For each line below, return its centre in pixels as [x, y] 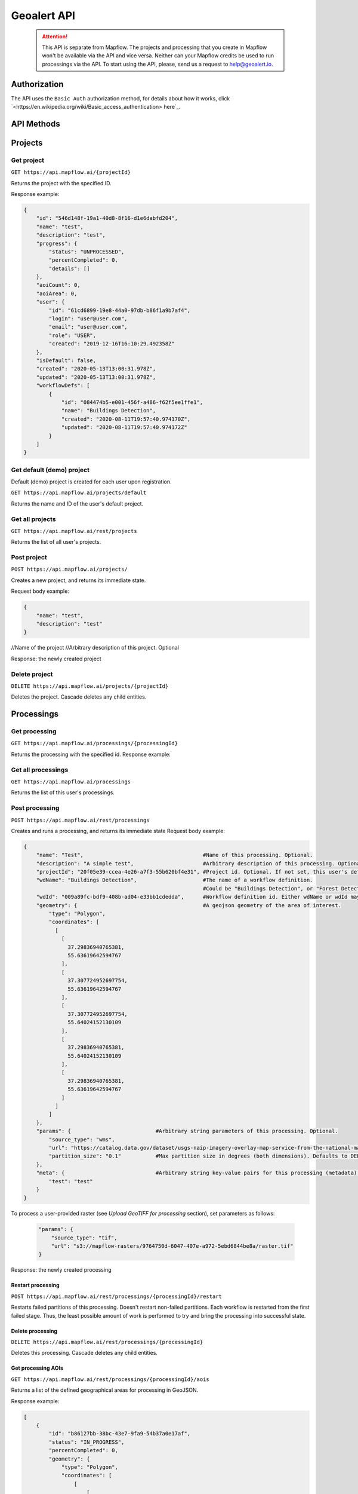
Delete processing [34, 1331]
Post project [29, 558]
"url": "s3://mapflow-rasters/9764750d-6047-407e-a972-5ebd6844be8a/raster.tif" [172, 1246]
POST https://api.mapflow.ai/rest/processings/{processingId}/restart [116, 1296]
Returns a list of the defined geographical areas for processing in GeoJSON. [105, 1390]
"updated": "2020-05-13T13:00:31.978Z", [96, 377]
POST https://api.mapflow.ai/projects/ [69, 570]
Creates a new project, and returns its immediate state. [78, 580]
